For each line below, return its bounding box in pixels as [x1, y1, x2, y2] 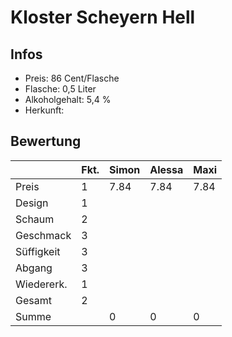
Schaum [15, 212, 55, 226]
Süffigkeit [15, 244, 61, 258]
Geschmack [15, 228, 72, 242]
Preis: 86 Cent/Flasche [24, 72, 120, 84]
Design [15, 196, 49, 210]
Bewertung [10, 133, 82, 150]
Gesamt [15, 293, 52, 307]
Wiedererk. [15, 277, 68, 291]
